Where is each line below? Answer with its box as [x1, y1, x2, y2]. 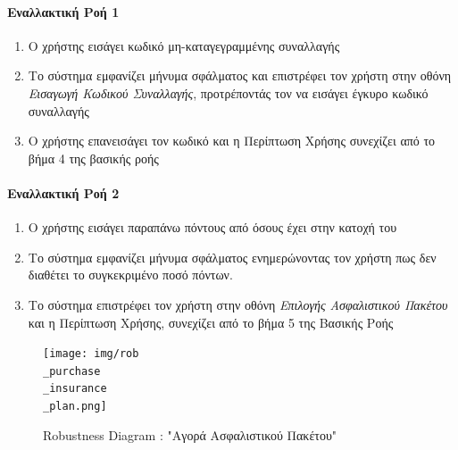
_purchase [43, 364, 101, 378]
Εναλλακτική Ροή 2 [7, 183, 120, 202]
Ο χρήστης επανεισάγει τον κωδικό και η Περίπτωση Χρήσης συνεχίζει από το [28, 131, 436, 150]
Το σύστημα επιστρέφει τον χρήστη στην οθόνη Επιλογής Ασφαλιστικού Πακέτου [28, 295, 448, 313]
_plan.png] [43, 400, 107, 413]
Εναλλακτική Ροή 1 [7, 2, 120, 21]
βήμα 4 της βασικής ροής [28, 148, 159, 167]
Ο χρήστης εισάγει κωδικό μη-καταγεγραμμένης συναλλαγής [28, 36, 340, 54]
